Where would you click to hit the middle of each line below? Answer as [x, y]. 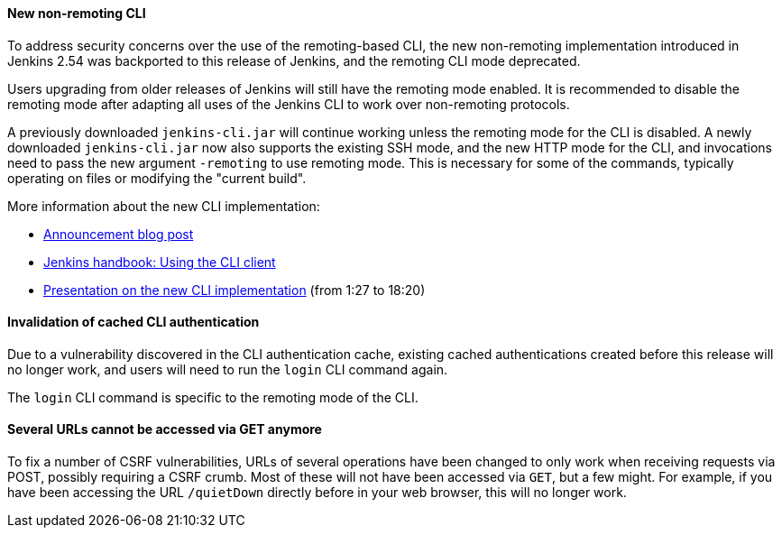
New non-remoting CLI [77, 13]
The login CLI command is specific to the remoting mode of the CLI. [213, 397]
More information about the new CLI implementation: [164, 206]
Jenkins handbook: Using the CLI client [160, 262]
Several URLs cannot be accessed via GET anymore [165, 429]
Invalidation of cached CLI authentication [133, 322]
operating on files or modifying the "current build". [157, 178]
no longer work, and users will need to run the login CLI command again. [228, 369]
